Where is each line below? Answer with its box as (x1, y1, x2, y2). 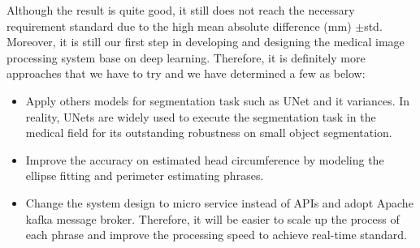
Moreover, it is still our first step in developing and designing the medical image (6, 33, 405, 50)
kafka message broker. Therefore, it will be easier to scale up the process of (25, 210, 400, 227)
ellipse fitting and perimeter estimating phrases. (25, 167, 264, 184)
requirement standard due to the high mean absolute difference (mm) (6, 17, 352, 34)
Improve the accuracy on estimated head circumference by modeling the (25, 151, 384, 168)
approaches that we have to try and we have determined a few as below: (6, 65, 366, 82)
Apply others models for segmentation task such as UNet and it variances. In (25, 92, 410, 109)
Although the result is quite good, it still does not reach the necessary (6, 2, 355, 18)
